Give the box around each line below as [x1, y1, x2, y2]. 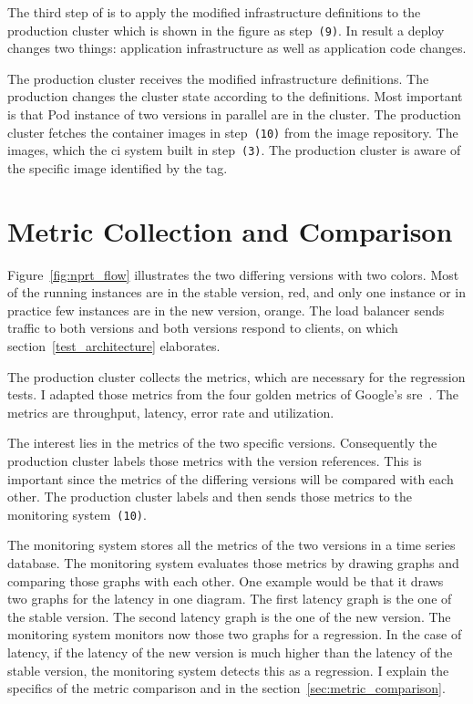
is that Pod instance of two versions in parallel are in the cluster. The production [7, 105, 461, 124]
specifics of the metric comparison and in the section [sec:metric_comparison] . [7, 678, 446, 698]
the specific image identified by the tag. [7, 158, 228, 177]
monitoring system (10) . [7, 504, 147, 523]
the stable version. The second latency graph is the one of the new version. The [7, 606, 451, 626]
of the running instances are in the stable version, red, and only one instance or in [7, 283, 467, 302]
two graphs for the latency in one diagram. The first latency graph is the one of [7, 589, 452, 608]
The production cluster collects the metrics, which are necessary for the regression [7, 367, 466, 386]
